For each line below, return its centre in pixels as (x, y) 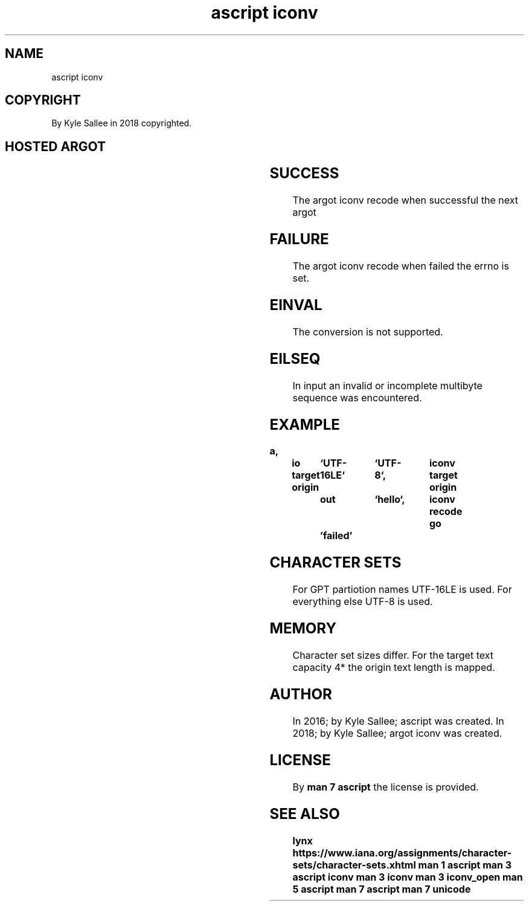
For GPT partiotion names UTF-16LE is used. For (402, 590)
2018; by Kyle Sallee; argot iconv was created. (397, 733)
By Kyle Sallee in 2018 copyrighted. (122, 123)
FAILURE (299, 239)
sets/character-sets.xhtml (354, 865)
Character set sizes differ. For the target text (393, 655)
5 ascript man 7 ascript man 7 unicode (382, 889)
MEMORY (303, 629)
